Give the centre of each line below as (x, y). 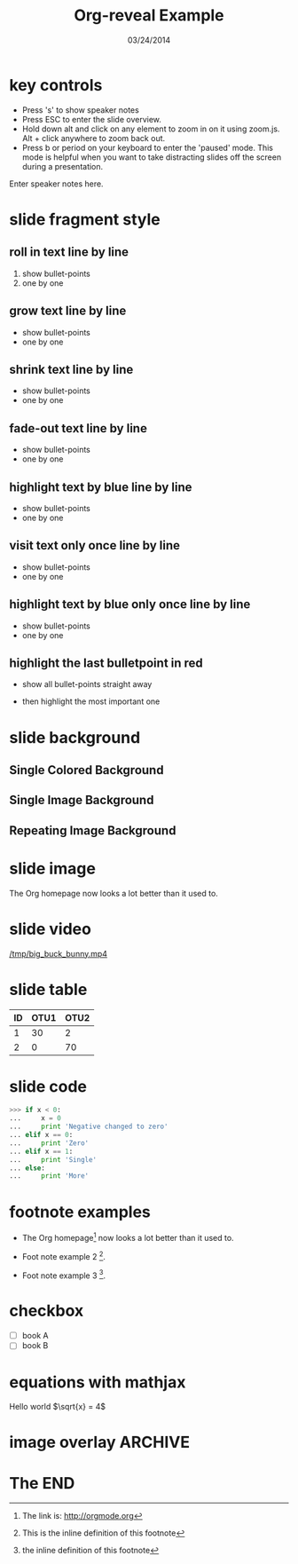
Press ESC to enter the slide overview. (92, 119)
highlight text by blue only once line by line (130, 604)
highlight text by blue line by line (101, 487)
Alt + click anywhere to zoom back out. (94, 138)
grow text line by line (68, 311)
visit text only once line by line (94, 545)
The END (42, 1483)
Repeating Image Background (93, 830)
